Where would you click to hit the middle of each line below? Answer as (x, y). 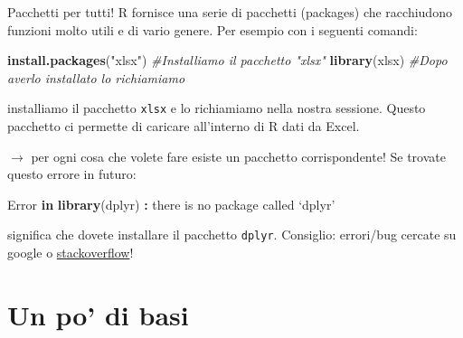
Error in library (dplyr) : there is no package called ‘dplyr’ (171, 204)
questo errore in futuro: (72, 174)
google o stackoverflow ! (71, 253)
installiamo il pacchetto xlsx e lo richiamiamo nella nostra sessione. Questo (217, 108)
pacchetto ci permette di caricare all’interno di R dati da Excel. (184, 126)
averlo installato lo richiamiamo (96, 77)
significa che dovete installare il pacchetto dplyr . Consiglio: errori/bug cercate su (232, 235)
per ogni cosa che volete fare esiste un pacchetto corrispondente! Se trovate (238, 156)
